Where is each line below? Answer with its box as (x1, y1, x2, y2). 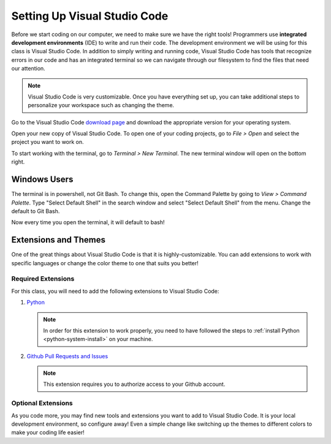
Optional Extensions (11, 399, 73, 407)
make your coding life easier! (11, 429, 85, 436)
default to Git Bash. (11, 207, 60, 214)
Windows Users (11, 175, 74, 185)
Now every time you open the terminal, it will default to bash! (11, 219, 165, 226)
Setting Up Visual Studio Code (11, 9, 169, 23)
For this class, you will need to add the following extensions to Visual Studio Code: (11, 287, 219, 295)
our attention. (11, 65, 45, 72)
